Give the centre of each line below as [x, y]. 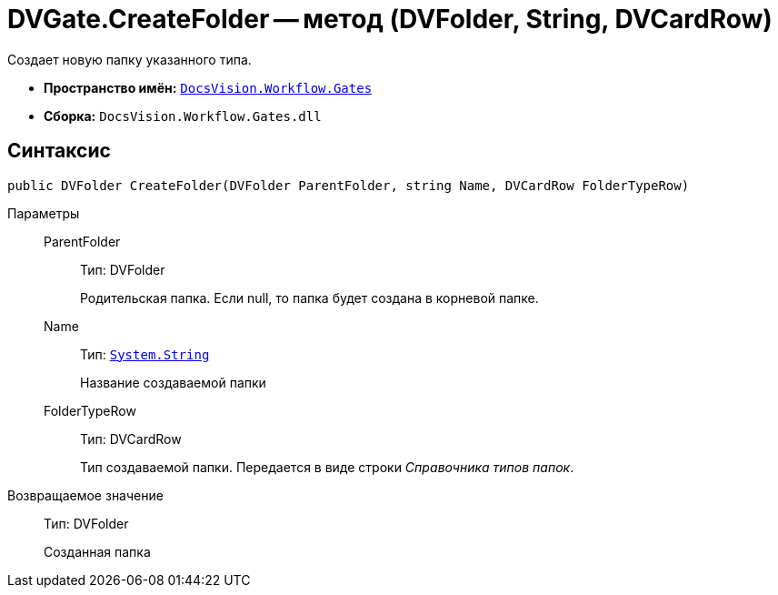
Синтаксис [59, 151]
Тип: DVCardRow [131, 439]
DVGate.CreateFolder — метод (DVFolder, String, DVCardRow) [390, 19]
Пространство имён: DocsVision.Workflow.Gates [208, 87]
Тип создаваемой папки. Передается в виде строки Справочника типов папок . [327, 467]
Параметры [44, 213]
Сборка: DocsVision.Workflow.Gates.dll [183, 116]
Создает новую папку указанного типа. [130, 59]
